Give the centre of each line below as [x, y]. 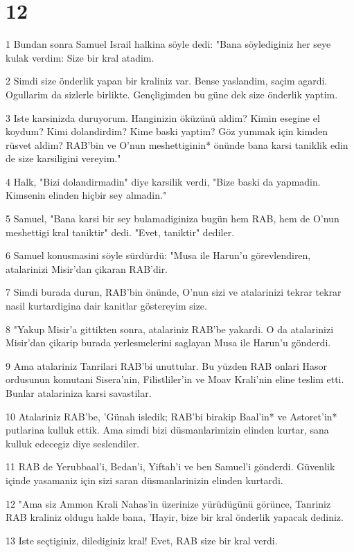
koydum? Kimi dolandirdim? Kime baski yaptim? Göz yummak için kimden [167, 131]
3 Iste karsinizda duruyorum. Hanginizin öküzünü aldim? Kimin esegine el [163, 117]
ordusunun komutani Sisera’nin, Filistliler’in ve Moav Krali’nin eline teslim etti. [175, 379]
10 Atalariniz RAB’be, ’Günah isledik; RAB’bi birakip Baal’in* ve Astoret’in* [171, 416]
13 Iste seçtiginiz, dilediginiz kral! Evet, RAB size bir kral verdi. [142, 540]
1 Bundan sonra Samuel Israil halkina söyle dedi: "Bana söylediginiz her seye [168, 44]
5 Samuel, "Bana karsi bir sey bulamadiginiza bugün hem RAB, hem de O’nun [172, 219]
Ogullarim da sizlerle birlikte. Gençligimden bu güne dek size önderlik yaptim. [172, 94]
